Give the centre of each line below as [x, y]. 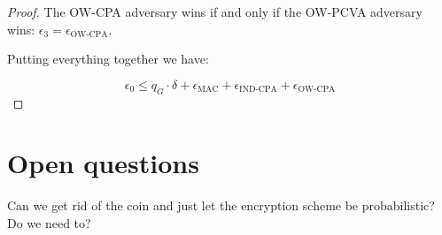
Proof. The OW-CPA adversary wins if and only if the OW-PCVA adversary [215, 11]
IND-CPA [258, 90]
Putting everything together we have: [108, 59]
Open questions [103, 163]
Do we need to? [49, 222]
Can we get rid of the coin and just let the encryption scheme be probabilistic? [221, 205]
